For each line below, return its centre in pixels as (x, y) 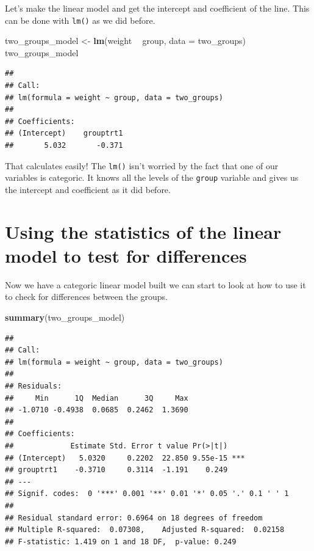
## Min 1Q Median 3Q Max (97, 398)
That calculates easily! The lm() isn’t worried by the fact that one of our (142, 165)
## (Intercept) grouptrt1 (64, 133)
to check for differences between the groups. (87, 297)
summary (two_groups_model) (65, 317)
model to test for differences (126, 255)
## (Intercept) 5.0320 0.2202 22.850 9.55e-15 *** (125, 458)
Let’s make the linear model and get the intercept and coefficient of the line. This (157, 8)
